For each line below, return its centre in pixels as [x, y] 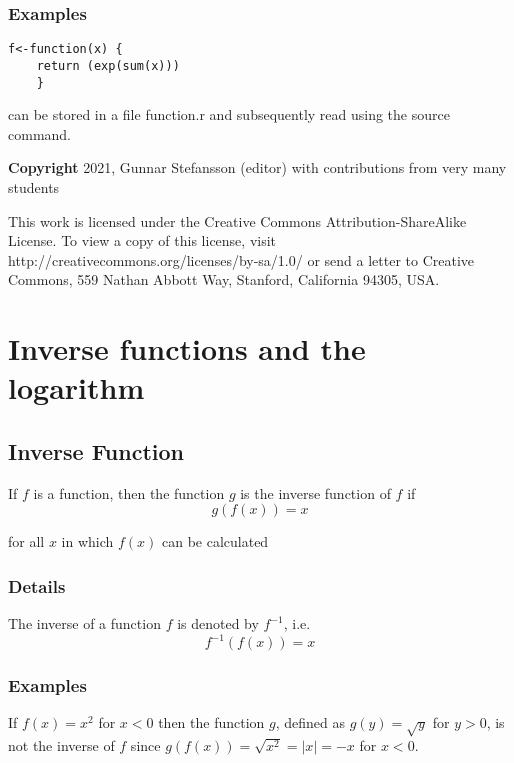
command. [39, 133]
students [34, 186]
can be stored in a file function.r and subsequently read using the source [229, 114]
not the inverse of [61, 745]
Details [37, 585]
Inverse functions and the [187, 348]
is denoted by [218, 623]
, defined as [310, 722]
